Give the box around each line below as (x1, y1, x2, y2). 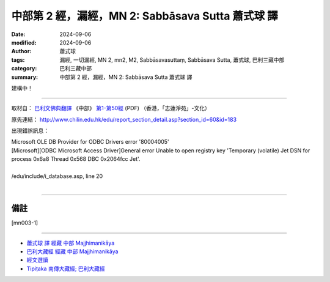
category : (11, 65, 37, 72)
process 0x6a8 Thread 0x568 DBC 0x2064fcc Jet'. (11, 155, 141, 163)
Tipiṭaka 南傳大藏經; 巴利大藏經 (26, 265, 105, 272)
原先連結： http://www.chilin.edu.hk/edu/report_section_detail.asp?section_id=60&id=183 (11, 116, 237, 123)
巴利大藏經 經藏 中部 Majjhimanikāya (26, 248, 119, 255)
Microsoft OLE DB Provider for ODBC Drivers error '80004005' (11, 138, 169, 146)
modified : (11, 39, 37, 46)
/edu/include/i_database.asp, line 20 (11, 173, 103, 180)
